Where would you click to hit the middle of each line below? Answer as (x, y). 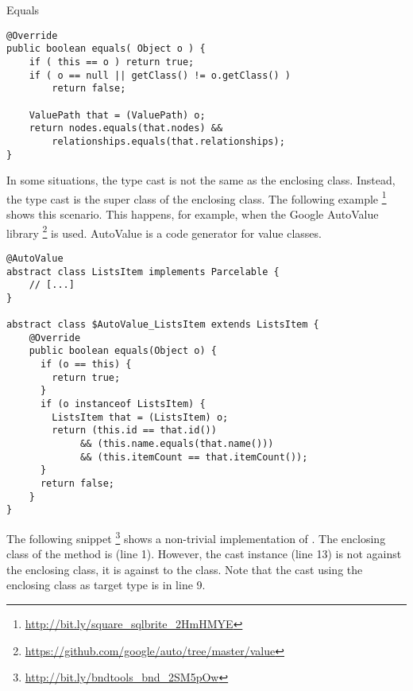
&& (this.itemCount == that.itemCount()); (194, 457)
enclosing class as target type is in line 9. (106, 585)
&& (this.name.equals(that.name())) (177, 444)
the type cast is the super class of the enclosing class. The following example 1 (197, 197)
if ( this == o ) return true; (112, 62)
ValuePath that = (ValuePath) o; (117, 115)
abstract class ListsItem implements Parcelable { (143, 272)
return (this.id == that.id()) (134, 431)
